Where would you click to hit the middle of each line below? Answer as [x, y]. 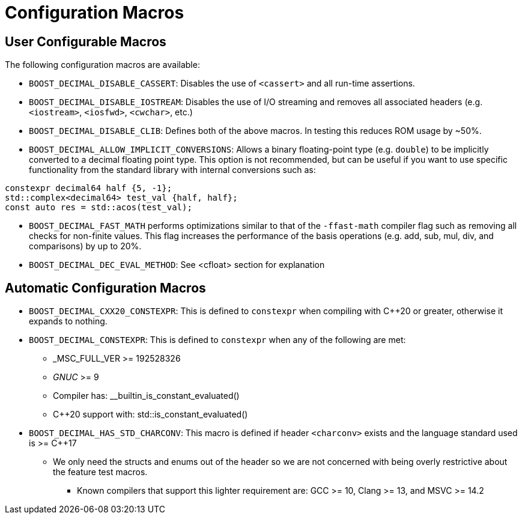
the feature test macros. [100, 472]
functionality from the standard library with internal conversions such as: [172, 170]
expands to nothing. [68, 321]
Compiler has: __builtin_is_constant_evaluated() [146, 396]
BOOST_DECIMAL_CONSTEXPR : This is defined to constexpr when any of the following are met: [217, 340]
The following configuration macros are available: [102, 65]
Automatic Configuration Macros [105, 288]
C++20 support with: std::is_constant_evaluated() [150, 414]
